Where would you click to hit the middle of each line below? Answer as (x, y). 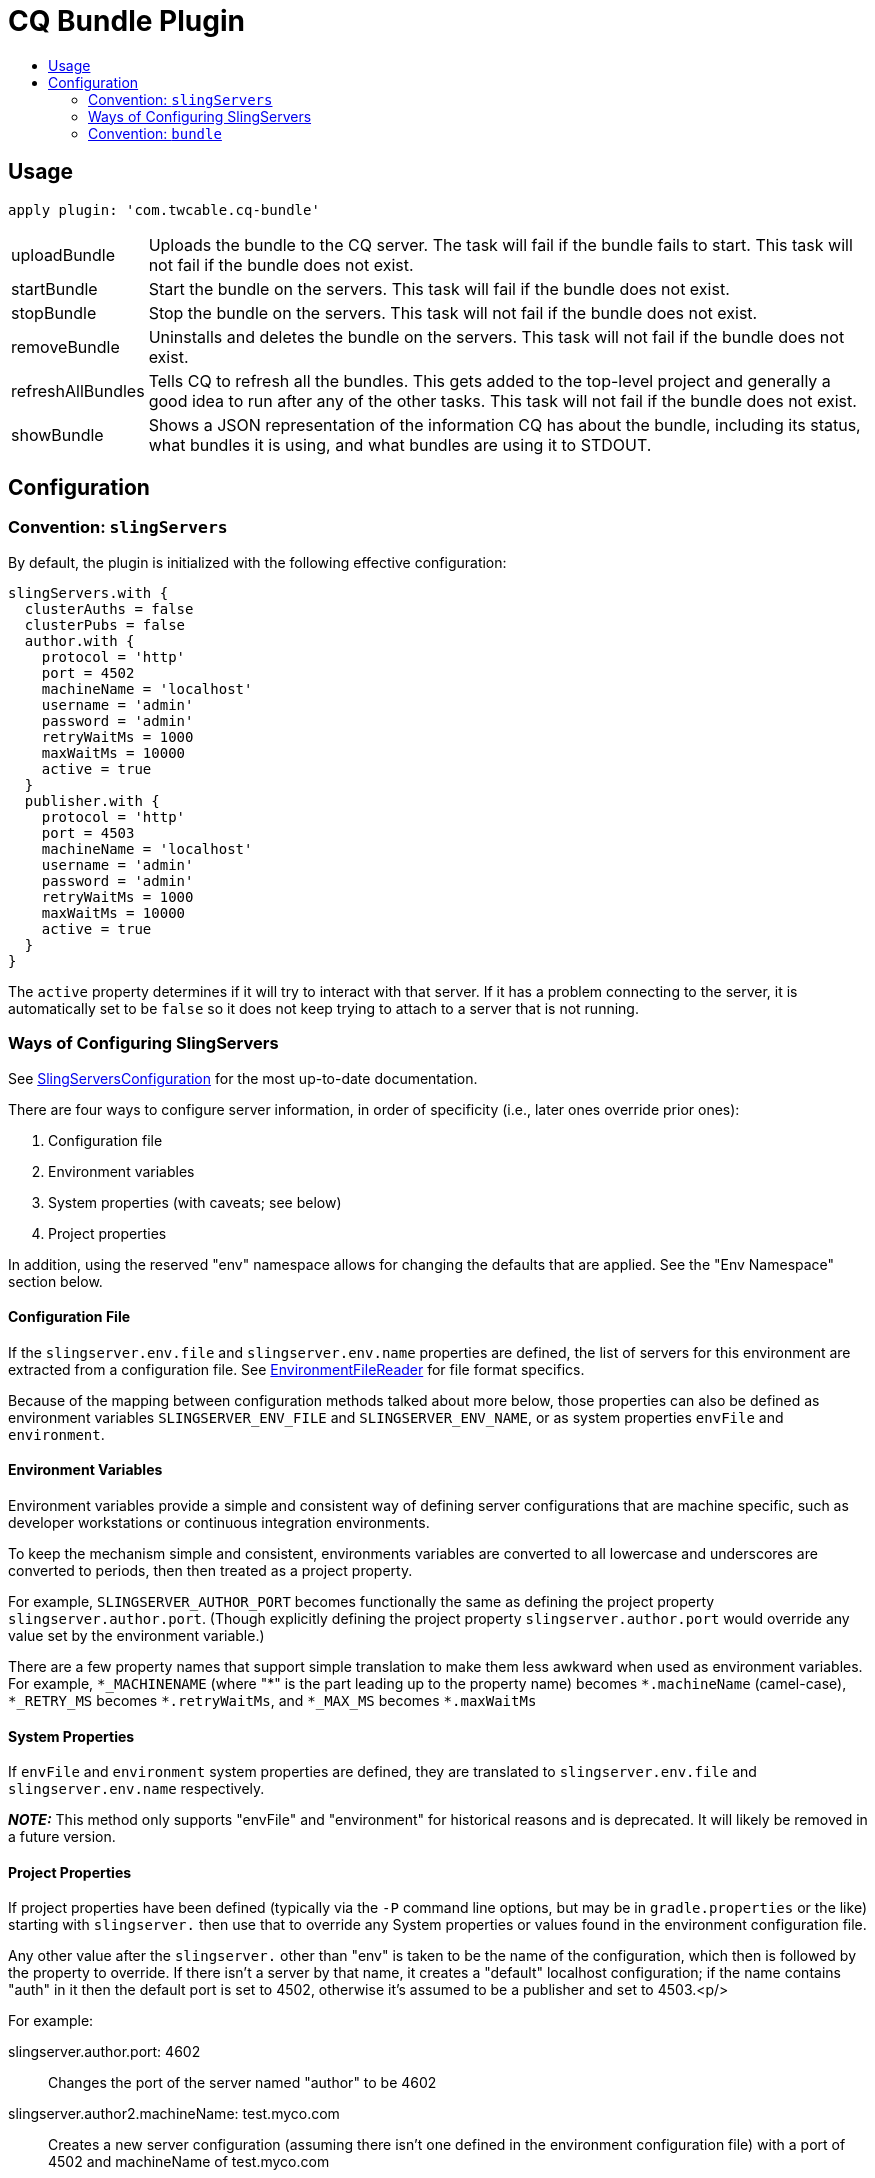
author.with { (79, 640)
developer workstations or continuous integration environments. (219, 1522)
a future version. (62, 1837)
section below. (55, 1281)
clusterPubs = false (105, 624)
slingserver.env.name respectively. (136, 1789)
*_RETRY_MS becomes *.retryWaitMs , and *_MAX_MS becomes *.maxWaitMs (272, 1700)
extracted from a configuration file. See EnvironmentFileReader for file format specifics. (296, 1369)
